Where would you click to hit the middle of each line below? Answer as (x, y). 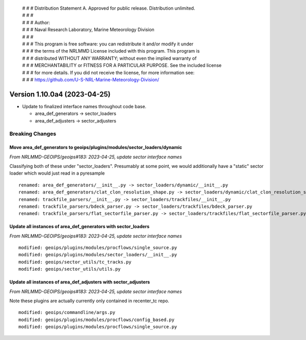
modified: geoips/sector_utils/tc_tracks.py (75, 262)
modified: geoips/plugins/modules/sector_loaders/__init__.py (98, 255)
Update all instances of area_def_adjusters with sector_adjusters (80, 282)
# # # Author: (36, 22)
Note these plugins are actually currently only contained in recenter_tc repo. (89, 301)
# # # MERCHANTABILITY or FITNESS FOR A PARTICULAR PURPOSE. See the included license (122, 65)
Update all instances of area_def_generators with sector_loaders (80, 227)
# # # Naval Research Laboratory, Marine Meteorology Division (88, 30)
